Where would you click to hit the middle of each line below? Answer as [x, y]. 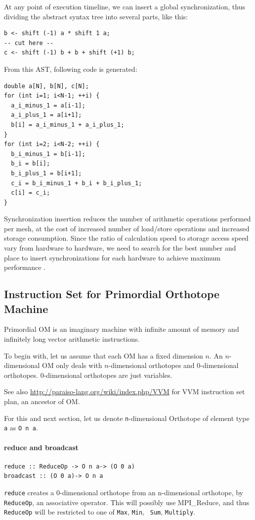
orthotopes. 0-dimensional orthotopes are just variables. [88, 375]
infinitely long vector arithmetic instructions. [72, 339]
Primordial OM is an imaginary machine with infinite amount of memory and [122, 329]
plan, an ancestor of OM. [42, 401]
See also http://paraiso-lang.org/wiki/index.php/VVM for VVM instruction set [125, 391]
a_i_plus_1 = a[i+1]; [46, 115]
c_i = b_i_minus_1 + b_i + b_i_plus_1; [77, 183]
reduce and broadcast [41, 447]
